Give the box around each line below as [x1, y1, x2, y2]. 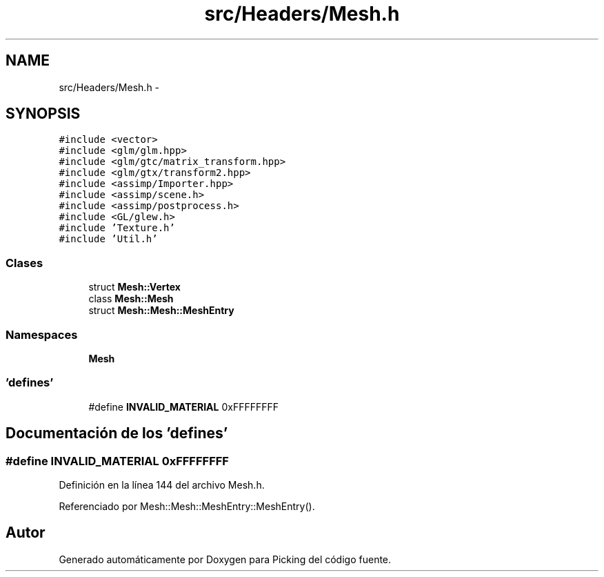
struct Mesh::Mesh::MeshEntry [88, 304, 234, 317]
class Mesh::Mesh [88, 293, 174, 305]
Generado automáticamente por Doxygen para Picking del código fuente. [59, 553, 392, 565]
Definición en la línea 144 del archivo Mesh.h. [59, 478, 265, 491]
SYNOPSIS [6, 105, 81, 123]
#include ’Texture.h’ [59, 222, 175, 234]
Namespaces [6, 327, 78, 342]
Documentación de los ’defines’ [6, 424, 228, 442]
